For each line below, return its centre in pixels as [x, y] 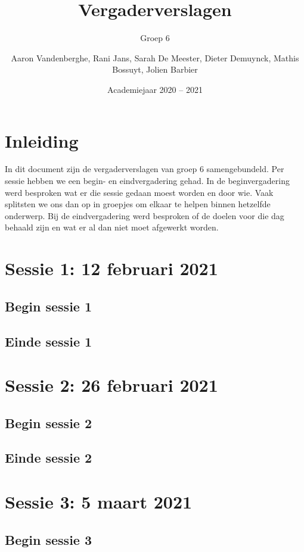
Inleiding [42, 140]
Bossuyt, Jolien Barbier [155, 69]
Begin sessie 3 [49, 539]
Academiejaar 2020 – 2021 [155, 89]
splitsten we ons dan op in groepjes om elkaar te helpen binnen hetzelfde [138, 204]
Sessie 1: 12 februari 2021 [111, 268]
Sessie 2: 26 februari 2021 [111, 385]
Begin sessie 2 [49, 422]
